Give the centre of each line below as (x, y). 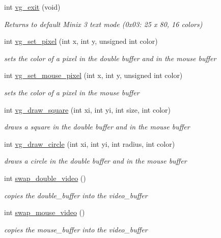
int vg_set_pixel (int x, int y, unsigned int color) (81, 41)
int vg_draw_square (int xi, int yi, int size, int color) (87, 109)
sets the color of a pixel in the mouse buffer (72, 92)
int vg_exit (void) (32, 7)
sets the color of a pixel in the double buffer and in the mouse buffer (110, 58)
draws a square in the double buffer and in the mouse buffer (97, 127)
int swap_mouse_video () (45, 212)
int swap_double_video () (45, 178)
